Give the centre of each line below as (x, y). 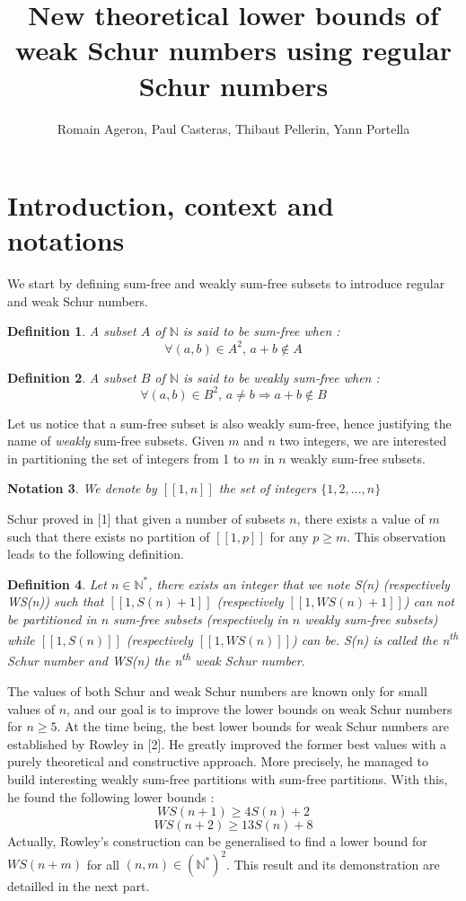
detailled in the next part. (79, 886)
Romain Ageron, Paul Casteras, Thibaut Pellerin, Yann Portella (233, 128)
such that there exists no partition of (109, 536)
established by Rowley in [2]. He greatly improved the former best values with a (227, 743)
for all (103, 864)
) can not (429, 601)
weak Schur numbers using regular (233, 50)
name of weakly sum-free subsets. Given (116, 441)
